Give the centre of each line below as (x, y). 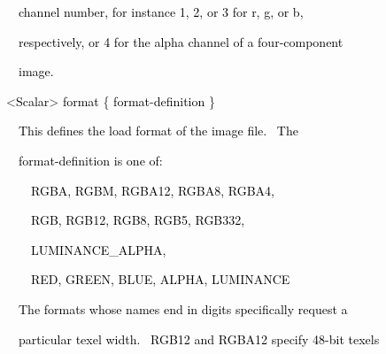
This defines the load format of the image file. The (158, 131)
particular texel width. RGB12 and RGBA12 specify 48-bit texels (199, 339)
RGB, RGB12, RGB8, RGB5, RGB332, (138, 220)
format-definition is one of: (90, 160)
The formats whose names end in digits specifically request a (183, 308)
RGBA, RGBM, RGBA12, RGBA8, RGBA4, (153, 190)
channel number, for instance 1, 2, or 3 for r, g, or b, (161, 12)
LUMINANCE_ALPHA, (98, 249)
